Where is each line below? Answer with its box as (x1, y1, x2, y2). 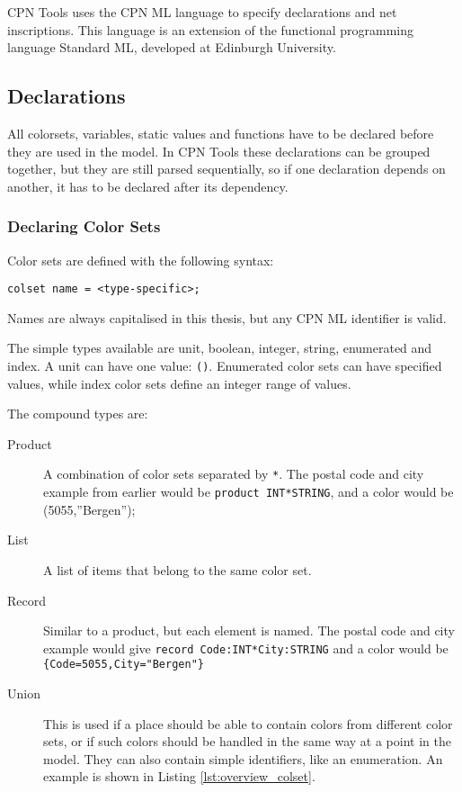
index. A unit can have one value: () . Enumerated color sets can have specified (7, 356, 442, 375)
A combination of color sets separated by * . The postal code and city (43, 464, 424, 483)
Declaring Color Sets (7, 215, 161, 238)
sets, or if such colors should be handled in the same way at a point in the (43, 732, 451, 751)
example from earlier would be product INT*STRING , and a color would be (43, 482, 454, 501)
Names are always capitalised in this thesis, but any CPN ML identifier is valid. (7, 308, 447, 327)
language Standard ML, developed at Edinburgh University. (7, 38, 336, 57)
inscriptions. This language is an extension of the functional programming (7, 20, 414, 39)
